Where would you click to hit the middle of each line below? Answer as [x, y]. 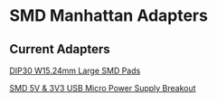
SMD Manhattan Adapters [108, 16]
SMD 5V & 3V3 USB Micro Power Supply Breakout [103, 88]
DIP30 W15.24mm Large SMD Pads [75, 70]
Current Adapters [60, 49]
